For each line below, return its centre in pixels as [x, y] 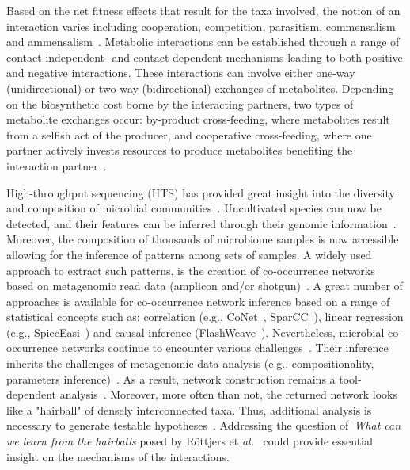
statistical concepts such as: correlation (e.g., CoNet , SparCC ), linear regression [205, 317]
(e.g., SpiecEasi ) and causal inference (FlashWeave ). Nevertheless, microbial [196, 332]
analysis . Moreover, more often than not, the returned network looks [228, 394]
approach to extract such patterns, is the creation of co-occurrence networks [191, 270]
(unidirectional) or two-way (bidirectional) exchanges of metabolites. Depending [200, 88]
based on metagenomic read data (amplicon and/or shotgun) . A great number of [205, 286]
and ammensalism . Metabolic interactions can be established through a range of [203, 42]
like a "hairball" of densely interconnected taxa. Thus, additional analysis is [189, 409]
